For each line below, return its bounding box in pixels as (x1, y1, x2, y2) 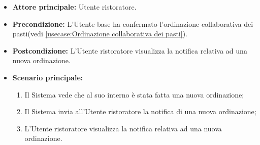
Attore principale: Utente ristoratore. (12, 2, 137, 12)
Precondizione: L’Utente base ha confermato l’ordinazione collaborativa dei (12, 18, 253, 29)
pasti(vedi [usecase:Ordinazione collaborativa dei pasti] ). (12, 28, 187, 39)
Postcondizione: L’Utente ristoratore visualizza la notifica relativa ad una (12, 45, 247, 56)
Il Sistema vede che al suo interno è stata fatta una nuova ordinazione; (24, 89, 244, 100)
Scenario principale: (12, 72, 83, 82)
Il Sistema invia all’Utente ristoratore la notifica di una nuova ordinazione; (24, 106, 256, 117)
